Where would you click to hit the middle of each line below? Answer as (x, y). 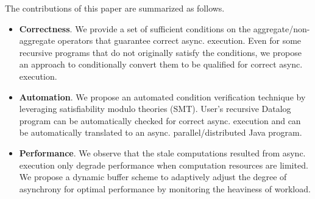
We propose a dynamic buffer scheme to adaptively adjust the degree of (153, 177)
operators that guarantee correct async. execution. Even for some (179, 40)
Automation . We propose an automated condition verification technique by (162, 96)
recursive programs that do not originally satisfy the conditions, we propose (160, 52)
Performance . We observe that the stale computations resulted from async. (162, 152)
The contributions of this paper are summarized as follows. (115, 8)
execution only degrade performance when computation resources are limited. (164, 165)
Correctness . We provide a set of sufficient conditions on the (135, 28)
